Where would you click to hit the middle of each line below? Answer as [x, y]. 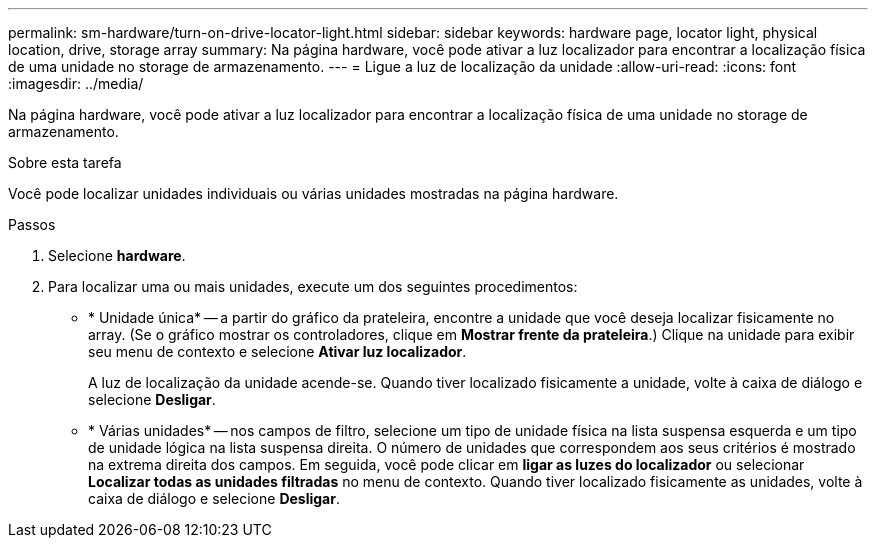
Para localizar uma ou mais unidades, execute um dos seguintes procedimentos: [313, 286]
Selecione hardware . [117, 255]
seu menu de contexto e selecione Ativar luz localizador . [277, 351]
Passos [32, 224]
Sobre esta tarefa [65, 162]
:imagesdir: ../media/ [76, 83]
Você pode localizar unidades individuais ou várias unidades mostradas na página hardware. [313, 193]
